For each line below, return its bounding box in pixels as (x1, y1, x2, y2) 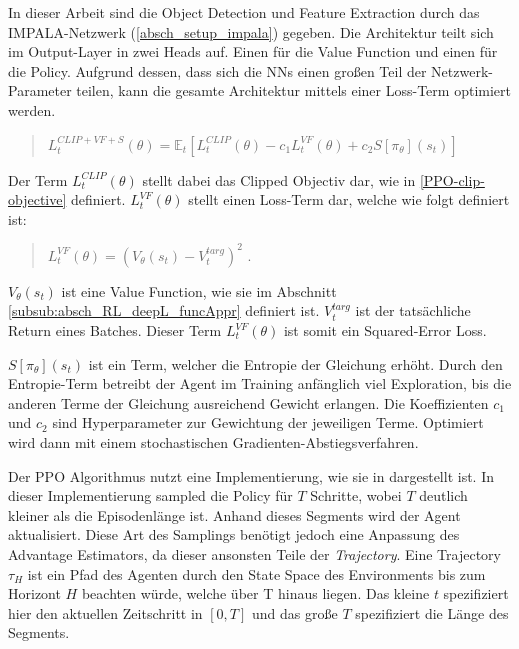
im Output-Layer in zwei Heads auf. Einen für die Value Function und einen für (8, 41, 498, 62)
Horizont (8, 583, 61, 604)
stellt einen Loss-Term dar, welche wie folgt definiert (188, 189, 510, 210)
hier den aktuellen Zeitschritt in (8, 602, 203, 623)
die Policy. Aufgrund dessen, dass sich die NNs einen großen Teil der (8, 60, 427, 81)
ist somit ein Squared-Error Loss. (283, 320, 487, 341)
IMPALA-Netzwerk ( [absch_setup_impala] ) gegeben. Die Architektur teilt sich (8, 21, 494, 42)
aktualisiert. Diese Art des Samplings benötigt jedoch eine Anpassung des (8, 524, 460, 545)
